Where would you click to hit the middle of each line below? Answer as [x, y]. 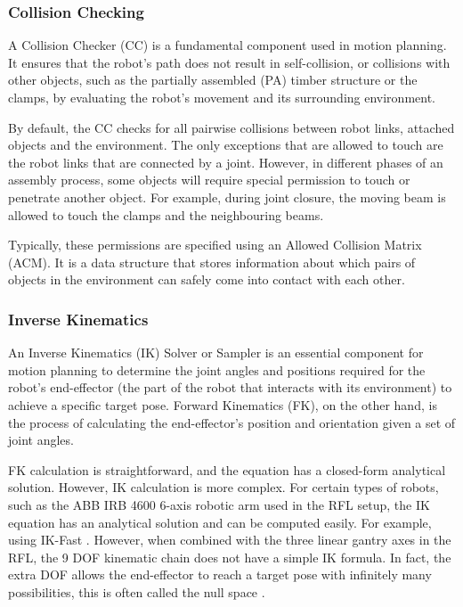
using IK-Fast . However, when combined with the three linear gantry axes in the [230, 540]
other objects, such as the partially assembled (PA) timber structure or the [213, 80]
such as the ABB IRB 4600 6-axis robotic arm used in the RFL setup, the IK [219, 504]
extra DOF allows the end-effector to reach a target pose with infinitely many [220, 574]
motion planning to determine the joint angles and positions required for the [217, 369]
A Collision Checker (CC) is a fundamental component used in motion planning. [227, 45]
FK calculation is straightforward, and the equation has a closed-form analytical [227, 469]
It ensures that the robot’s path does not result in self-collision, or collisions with [229, 62]
